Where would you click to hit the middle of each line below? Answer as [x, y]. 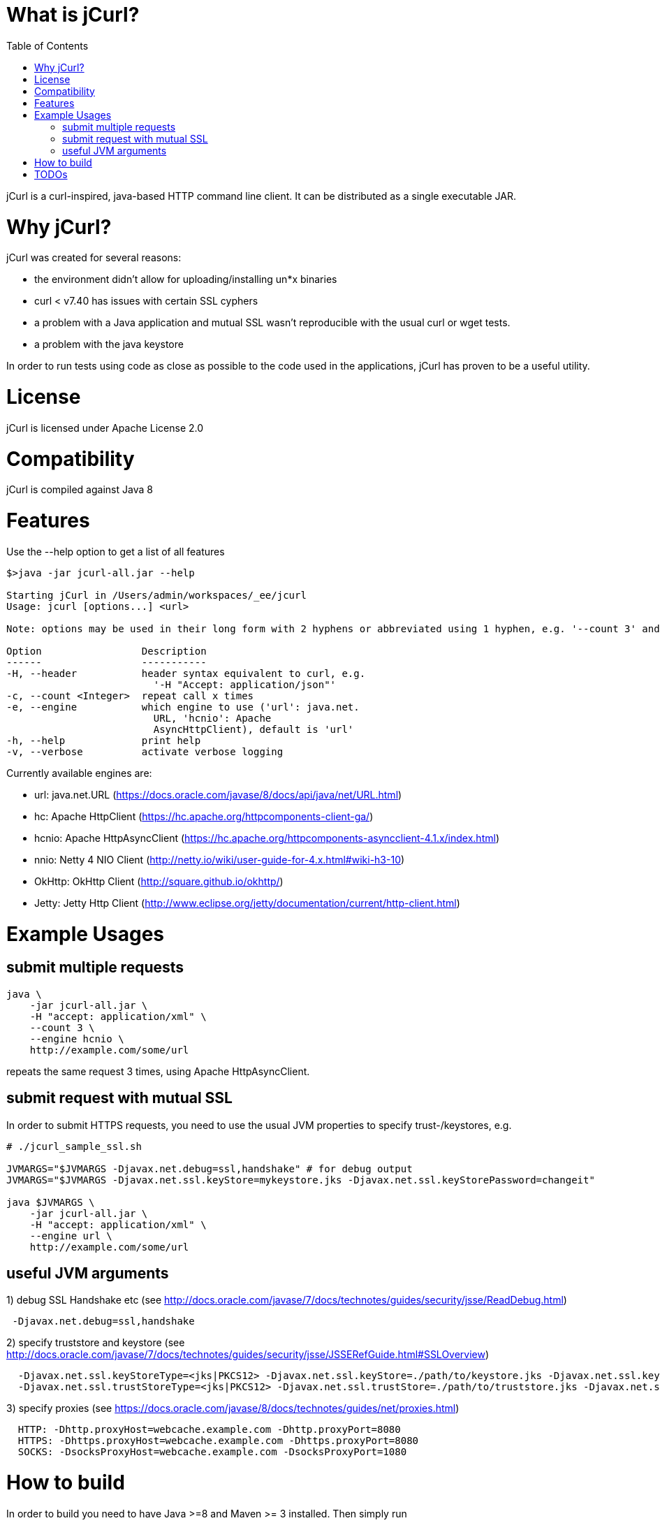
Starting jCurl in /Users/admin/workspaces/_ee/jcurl [156, 595]
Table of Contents [47, 45]
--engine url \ [71, 1236]
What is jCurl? [73, 15]
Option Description [107, 651]
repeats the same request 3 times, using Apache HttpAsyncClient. [158, 1071]
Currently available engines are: [79, 773]
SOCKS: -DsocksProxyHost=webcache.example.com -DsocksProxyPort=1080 [212, 1452]
